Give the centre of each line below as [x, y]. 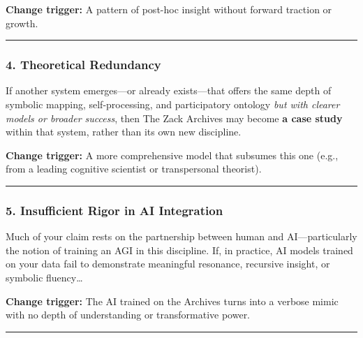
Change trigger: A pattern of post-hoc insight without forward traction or [169, 9]
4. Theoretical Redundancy [83, 65]
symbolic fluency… [44, 277]
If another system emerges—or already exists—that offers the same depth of [169, 90]
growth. [22, 23]
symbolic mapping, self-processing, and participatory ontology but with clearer [173, 104]
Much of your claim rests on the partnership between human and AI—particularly [181, 236]
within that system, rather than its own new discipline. [124, 132]
